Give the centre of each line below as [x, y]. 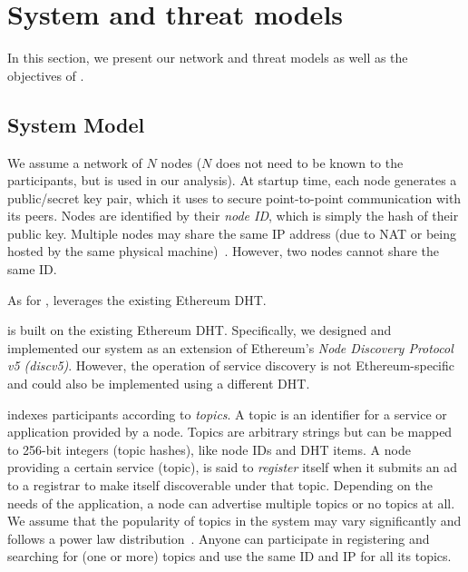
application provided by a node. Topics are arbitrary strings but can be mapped [230, 432]
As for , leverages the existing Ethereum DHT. [137, 299]
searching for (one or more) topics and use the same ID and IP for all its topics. [229, 556]
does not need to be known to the [310, 162]
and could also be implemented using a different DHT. [159, 384]
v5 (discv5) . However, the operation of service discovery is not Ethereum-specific [231, 365]
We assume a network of [75, 162]
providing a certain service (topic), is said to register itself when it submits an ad [233, 467]
